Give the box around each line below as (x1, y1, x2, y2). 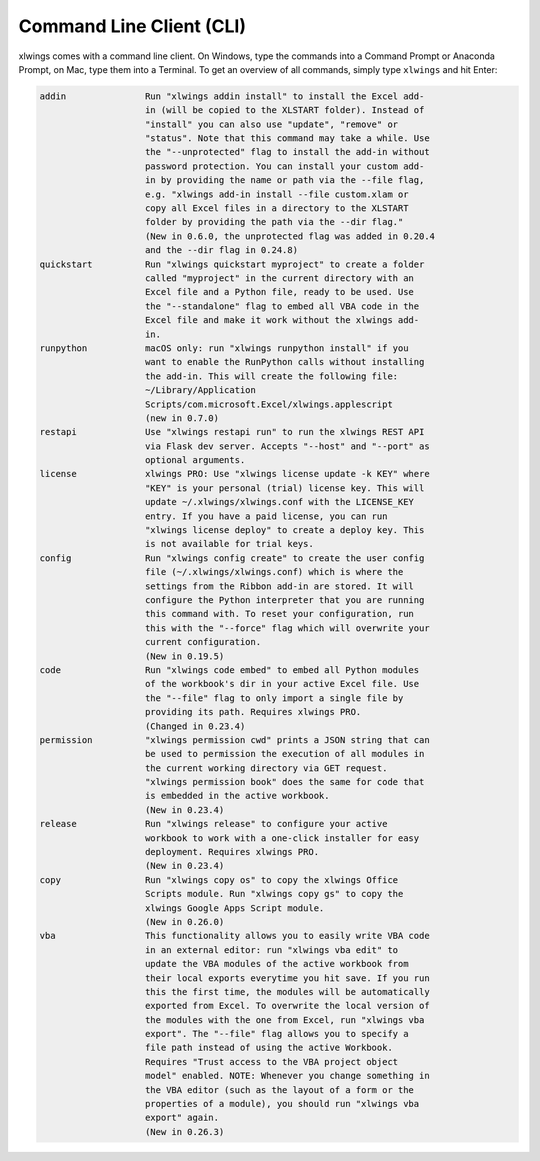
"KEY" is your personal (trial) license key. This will (145, 482, 425, 494)
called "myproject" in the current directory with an (145, 273, 415, 284)
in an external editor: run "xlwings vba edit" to (145, 944, 399, 955)
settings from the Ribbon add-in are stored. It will (145, 580, 415, 592)
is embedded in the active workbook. (145, 790, 330, 802)
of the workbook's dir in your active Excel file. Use (145, 678, 420, 690)
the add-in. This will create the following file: (145, 370, 399, 382)
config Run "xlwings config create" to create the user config (39, 552, 425, 564)
